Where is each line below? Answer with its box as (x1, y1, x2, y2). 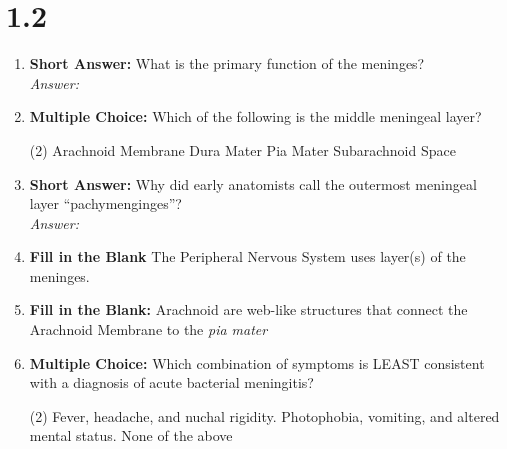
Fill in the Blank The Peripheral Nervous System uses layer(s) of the (29, 246, 466, 267)
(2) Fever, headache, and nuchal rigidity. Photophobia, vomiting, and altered (29, 405, 500, 426)
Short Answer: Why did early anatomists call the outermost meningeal (29, 173, 477, 194)
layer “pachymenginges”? (29, 193, 182, 214)
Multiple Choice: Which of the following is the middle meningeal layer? (29, 106, 482, 127)
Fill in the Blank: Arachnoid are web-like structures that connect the (29, 299, 468, 320)
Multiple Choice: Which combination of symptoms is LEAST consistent (29, 352, 485, 373)
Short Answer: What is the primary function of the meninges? (29, 53, 425, 74)
